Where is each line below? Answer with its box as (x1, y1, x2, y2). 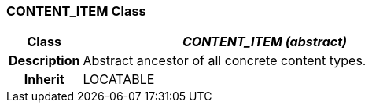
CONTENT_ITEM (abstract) (182, 34, 348, 50)
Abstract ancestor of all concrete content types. (83, 53, 366, 69)
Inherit (24, 71, 64, 88)
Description (9, 53, 80, 69)
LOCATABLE (83, 71, 155, 88)
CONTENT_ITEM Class (6, 3, 146, 19)
